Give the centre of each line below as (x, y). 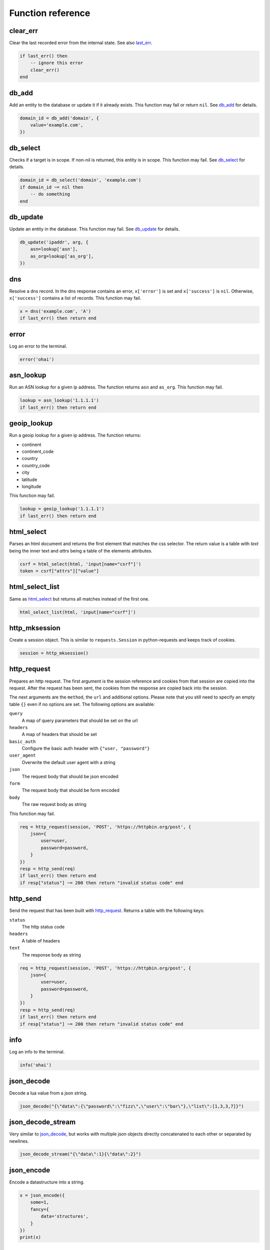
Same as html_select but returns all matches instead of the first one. (79, 599)
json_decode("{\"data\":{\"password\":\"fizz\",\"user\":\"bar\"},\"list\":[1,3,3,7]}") (132, 1106)
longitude (31, 486)
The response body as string (51, 954)
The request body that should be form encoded (71, 790)
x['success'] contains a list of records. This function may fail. (75, 298)
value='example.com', (57, 125)
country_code (36, 465)
